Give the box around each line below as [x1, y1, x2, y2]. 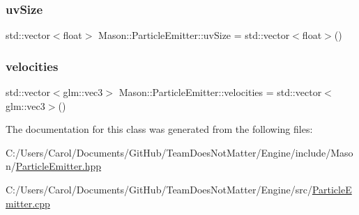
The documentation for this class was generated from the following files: [6, 122, 313, 136]
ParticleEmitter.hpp [15, 159, 102, 173]
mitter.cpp [6, 196, 50, 210]
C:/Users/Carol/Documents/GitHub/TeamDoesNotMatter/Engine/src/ [6, 182, 312, 196]
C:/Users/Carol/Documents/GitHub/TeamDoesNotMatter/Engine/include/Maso [6, 145, 353, 159]
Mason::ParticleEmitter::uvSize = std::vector [98, 28, 290, 42]
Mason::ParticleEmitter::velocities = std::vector [119, 85, 322, 99]
